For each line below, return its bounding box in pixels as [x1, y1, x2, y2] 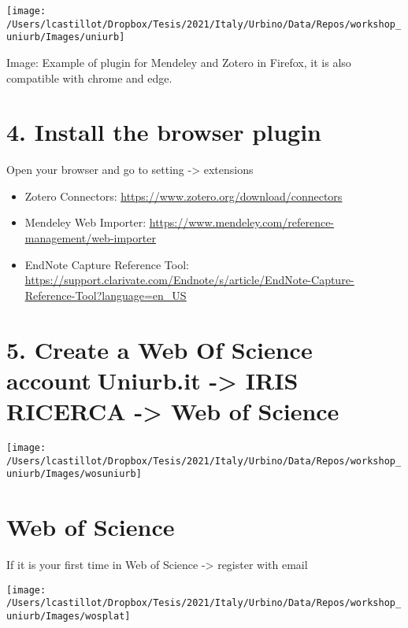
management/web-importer [24, 230, 156, 246]
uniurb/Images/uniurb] [6, 31, 125, 43]
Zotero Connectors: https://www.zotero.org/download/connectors [24, 187, 343, 204]
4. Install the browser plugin [6, 116, 321, 148]
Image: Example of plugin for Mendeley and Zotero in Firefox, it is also [6, 54, 351, 70]
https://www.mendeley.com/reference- [149, 214, 335, 231]
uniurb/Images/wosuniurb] [6, 468, 142, 480]
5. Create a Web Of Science [6, 333, 313, 365]
